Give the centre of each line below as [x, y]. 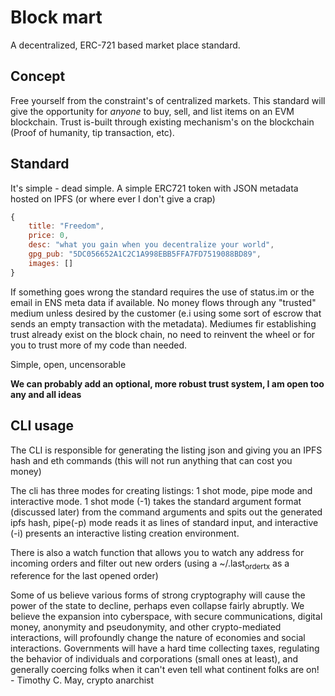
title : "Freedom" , [66, 226]
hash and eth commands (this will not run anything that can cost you [151, 460]
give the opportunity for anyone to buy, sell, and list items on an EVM [152, 111]
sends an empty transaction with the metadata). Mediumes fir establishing [163, 323]
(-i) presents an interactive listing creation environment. [125, 533]
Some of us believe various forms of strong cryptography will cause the [158, 595]
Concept [38, 76]
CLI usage [42, 426]
